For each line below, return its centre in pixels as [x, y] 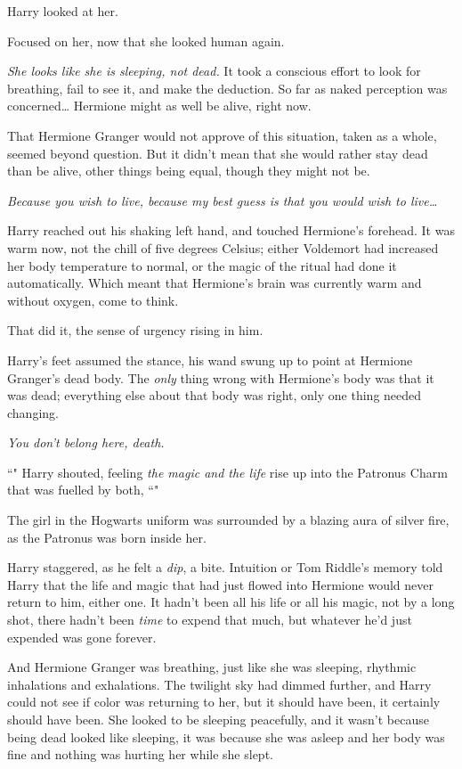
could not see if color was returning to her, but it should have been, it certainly [224, 702]
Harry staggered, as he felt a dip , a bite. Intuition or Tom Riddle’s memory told [225, 567]
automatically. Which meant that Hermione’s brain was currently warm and [215, 283]
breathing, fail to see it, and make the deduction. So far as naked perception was [227, 88]
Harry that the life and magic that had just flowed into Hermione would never [220, 584]
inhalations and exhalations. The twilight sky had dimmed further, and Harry [219, 684]
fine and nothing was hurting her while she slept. [140, 754]
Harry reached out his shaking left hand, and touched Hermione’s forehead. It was [231, 230]
